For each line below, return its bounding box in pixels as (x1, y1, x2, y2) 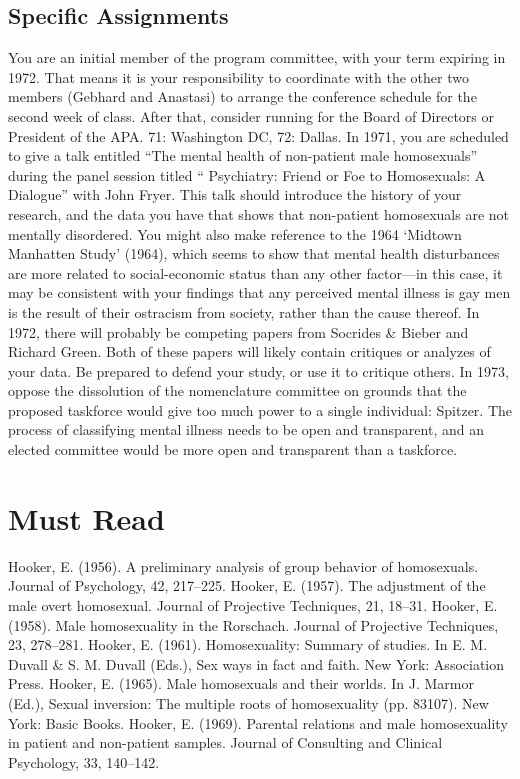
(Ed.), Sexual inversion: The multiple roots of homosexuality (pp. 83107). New (8, 692, 489, 713)
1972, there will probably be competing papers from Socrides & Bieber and (8, 321, 469, 342)
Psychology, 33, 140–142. (8, 751, 160, 772)
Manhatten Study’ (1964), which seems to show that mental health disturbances (8, 243, 500, 264)
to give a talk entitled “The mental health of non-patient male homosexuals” (8, 145, 478, 166)
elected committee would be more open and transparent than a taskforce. (8, 439, 458, 460)
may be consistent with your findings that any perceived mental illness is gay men (8, 282, 511, 303)
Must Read (8, 497, 165, 538)
